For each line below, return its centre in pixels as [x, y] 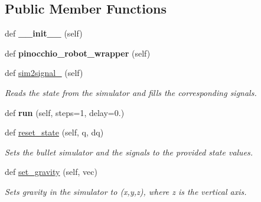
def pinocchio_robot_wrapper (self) [78, 53]
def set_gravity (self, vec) [51, 172]
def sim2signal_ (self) [44, 73]
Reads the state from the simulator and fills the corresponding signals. [131, 92]
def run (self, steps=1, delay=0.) [65, 112]
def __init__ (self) [44, 33]
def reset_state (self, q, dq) [54, 132]
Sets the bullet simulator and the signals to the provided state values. [129, 152]
